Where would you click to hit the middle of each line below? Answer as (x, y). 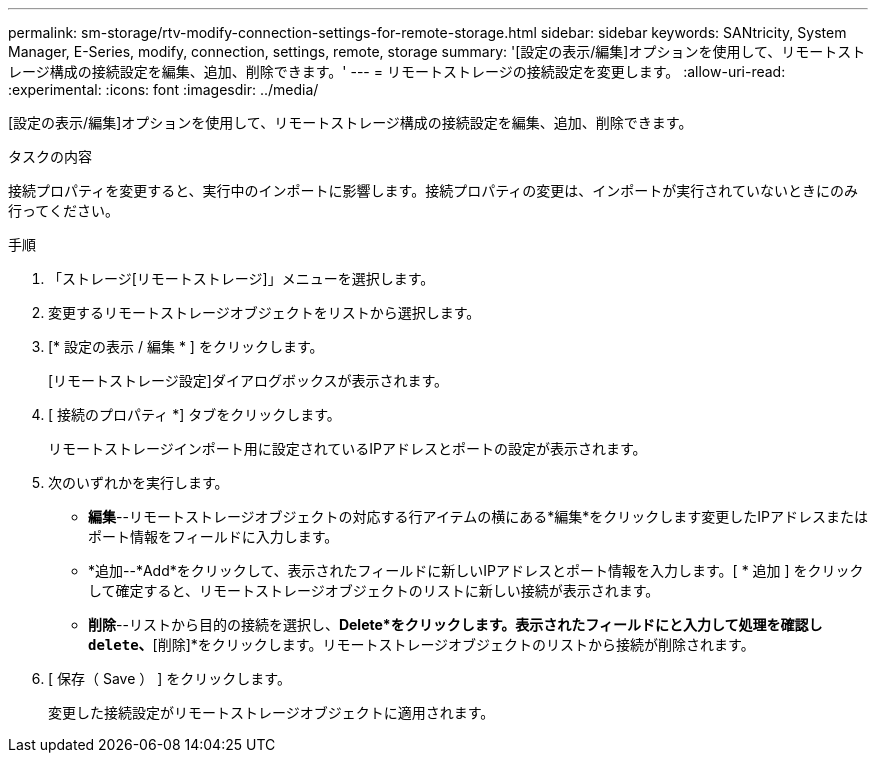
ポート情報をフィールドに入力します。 (213, 536)
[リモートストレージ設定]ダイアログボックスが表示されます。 (248, 380)
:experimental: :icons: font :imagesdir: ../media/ (163, 89)
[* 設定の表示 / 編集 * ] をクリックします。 (186, 346)
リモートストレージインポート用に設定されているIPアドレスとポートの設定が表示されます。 (347, 448)
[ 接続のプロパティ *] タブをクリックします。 (194, 414)
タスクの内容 (50, 156)
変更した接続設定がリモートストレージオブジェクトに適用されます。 (271, 712)
